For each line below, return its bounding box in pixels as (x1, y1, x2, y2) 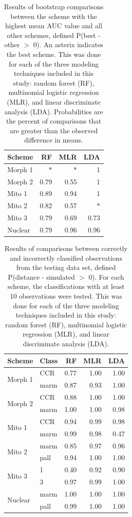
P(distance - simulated (8, 271, 75, 282)
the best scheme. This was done (6, 49, 101, 59)
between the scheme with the (10, 11, 97, 21)
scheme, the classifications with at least (7, 281, 125, 291)
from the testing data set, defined (16, 262, 116, 272)
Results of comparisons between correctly (4, 243, 128, 253)
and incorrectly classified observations (10, 252, 122, 263)
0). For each (88, 271, 124, 282)
